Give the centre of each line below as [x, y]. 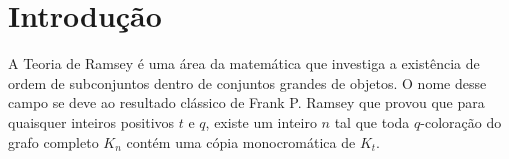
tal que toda [372, 121]
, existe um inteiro [261, 121]
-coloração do [461, 121]
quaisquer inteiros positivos [91, 121]
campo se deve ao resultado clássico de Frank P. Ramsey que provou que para [246, 102]
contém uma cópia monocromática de [241, 141]
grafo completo [53, 141]
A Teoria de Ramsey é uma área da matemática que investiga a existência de [244, 63]
